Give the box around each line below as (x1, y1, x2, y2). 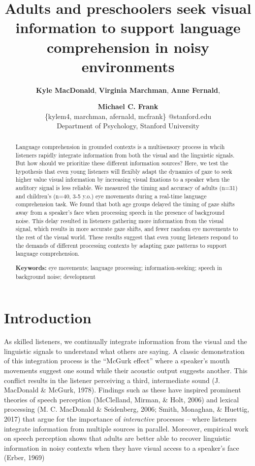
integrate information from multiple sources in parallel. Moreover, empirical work (4, 423, 249, 433)
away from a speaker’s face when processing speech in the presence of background (15, 208, 225, 217)
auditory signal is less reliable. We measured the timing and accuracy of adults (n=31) (15, 184, 238, 192)
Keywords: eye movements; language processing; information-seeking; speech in (15, 263, 222, 272)
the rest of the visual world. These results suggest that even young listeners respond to (15, 233, 238, 241)
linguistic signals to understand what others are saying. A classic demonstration (4, 346, 245, 356)
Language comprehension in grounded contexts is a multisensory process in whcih (15, 142, 225, 151)
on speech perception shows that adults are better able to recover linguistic (4, 433, 231, 443)
